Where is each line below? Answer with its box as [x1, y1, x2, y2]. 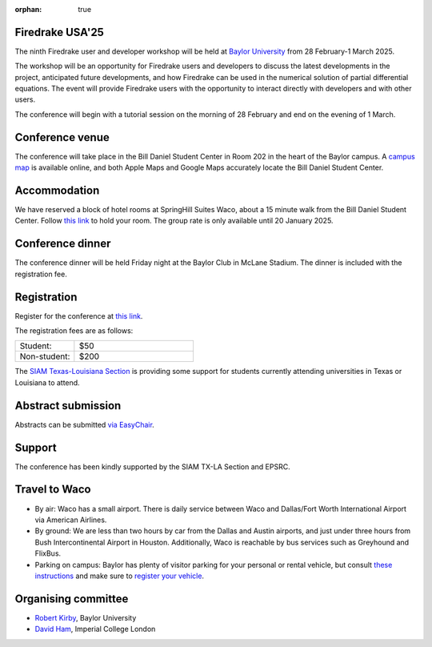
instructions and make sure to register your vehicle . [34, 571, 204, 581]
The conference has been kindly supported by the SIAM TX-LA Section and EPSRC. [14, 461, 291, 472]
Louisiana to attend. [14, 377, 80, 388]
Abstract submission [14, 399, 122, 412]
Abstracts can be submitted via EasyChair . [14, 420, 155, 429]
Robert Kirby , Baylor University [34, 613, 137, 622]
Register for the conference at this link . [14, 311, 143, 320]
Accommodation [14, 183, 100, 197]
